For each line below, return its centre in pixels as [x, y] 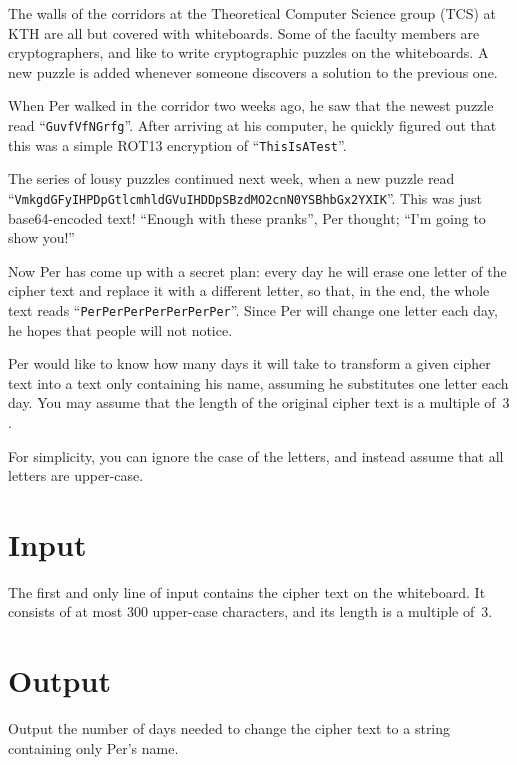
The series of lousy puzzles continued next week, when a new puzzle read [231, 178]
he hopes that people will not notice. [120, 329]
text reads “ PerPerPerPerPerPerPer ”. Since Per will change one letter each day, [253, 309]
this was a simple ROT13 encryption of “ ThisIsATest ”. [177, 144]
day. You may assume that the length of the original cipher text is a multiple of [252, 402]
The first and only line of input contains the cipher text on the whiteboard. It [247, 591]
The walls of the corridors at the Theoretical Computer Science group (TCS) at [252, 13]
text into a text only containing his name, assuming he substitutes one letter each [258, 382]
